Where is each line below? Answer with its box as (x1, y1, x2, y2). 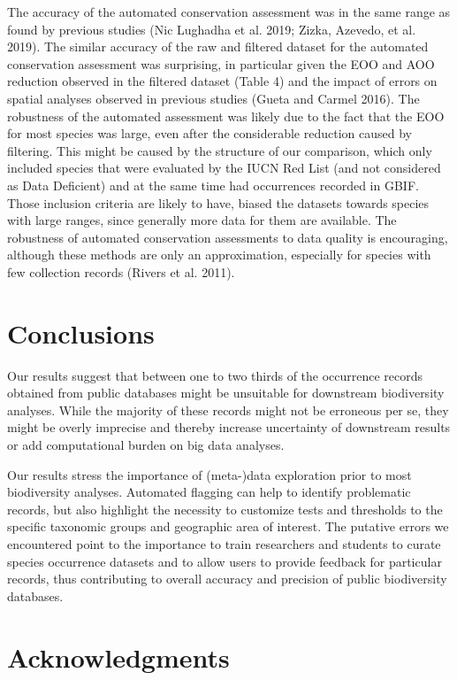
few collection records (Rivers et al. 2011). (7, 262, 235, 281)
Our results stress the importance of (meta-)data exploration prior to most (7, 465, 412, 483)
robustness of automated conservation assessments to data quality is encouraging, (7, 228, 448, 246)
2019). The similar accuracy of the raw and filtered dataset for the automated (7, 37, 429, 56)
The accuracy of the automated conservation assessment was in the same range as (7, 3, 451, 20)
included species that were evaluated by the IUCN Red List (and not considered (7, 158, 441, 177)
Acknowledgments (7, 638, 230, 675)
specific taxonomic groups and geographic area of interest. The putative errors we (7, 517, 449, 536)
